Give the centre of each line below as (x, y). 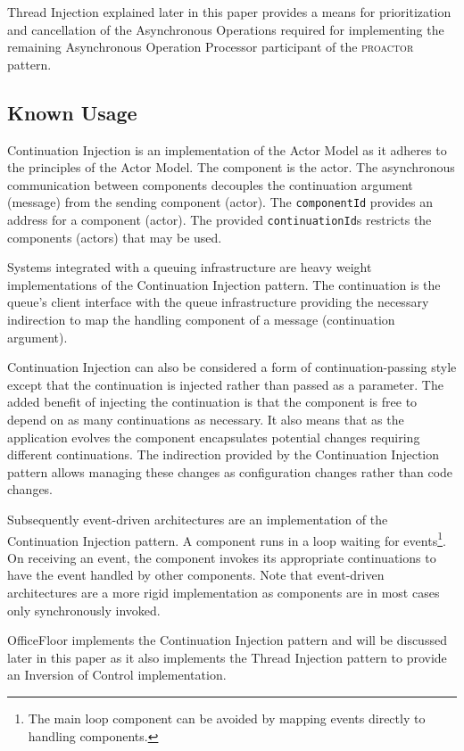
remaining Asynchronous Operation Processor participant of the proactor (211, 47)
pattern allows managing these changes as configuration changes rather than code (230, 471)
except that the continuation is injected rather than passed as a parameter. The (225, 384)
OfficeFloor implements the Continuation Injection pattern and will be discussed (227, 640)
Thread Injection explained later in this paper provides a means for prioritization (229, 12)
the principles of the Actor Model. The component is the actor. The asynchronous (231, 167)
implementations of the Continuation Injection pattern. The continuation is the (224, 284)
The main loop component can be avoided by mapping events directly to (227, 718)
